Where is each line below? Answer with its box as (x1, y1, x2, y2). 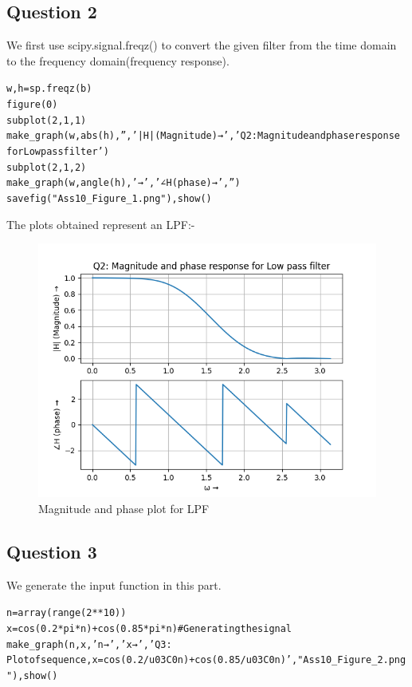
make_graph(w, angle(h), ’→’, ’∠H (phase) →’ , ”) (6, 177, 241, 189)
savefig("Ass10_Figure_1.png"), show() (6, 192, 212, 204)
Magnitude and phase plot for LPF (38, 499, 210, 516)
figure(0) (6, 99, 58, 111)
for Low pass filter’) (6, 146, 109, 158)
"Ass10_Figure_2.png (297, 654, 406, 666)
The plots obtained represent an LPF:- (6, 215, 195, 232)
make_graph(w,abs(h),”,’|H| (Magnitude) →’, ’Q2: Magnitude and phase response (6, 130, 401, 142)
